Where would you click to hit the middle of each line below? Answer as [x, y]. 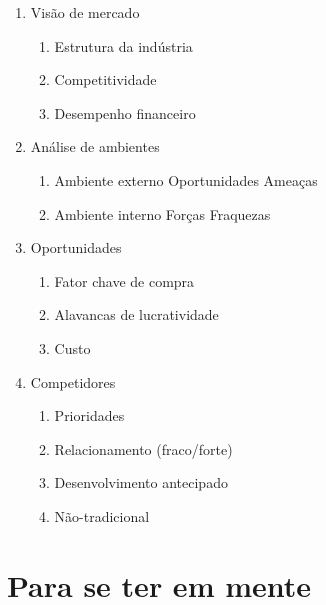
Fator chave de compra [124, 280]
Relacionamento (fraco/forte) [143, 448]
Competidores [73, 381]
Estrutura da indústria [123, 45]
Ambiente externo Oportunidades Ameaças [186, 179]
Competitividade [105, 79]
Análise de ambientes [95, 146]
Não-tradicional [102, 515]
